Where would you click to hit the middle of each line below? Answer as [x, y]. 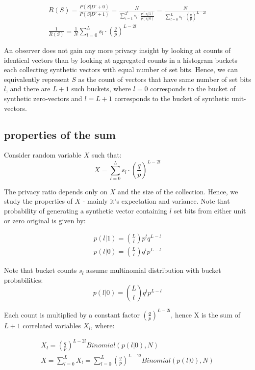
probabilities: [24, 279]
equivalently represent [37, 79]
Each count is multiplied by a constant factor [72, 314]
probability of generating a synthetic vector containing [86, 211]
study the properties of [38, 201]
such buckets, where [101, 89]
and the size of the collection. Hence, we [178, 191]
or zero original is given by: [45, 220]
